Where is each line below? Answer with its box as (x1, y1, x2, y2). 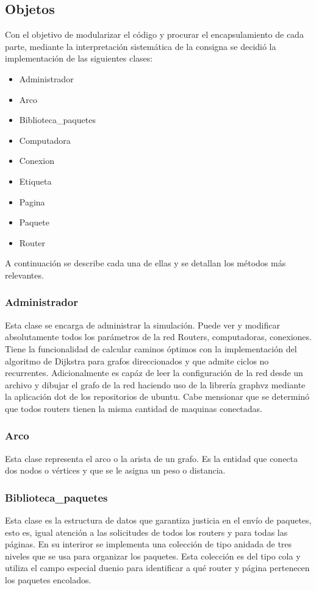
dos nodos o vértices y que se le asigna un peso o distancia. (5, 464, 226, 477)
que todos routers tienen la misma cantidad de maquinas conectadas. (5, 402, 263, 414)
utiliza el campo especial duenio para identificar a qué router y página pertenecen (5, 561, 310, 574)
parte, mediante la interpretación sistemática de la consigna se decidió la (5, 40, 276, 52)
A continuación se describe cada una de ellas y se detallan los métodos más (5, 257, 286, 269)
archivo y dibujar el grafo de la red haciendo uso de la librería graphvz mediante (5, 378, 306, 391)
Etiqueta (19, 174, 52, 187)
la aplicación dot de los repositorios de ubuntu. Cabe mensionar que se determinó (5, 390, 310, 403)
